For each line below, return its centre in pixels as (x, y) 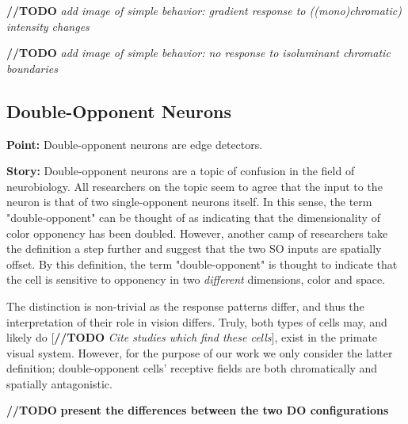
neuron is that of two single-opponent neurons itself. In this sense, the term (189, 202)
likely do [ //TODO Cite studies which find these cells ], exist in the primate (192, 337)
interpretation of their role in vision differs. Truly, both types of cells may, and (197, 321)
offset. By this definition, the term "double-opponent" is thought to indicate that (202, 264)
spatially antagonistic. (59, 383)
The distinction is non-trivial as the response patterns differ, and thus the (185, 306)
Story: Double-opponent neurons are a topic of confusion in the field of (181, 171)
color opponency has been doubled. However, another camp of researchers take (197, 233)
